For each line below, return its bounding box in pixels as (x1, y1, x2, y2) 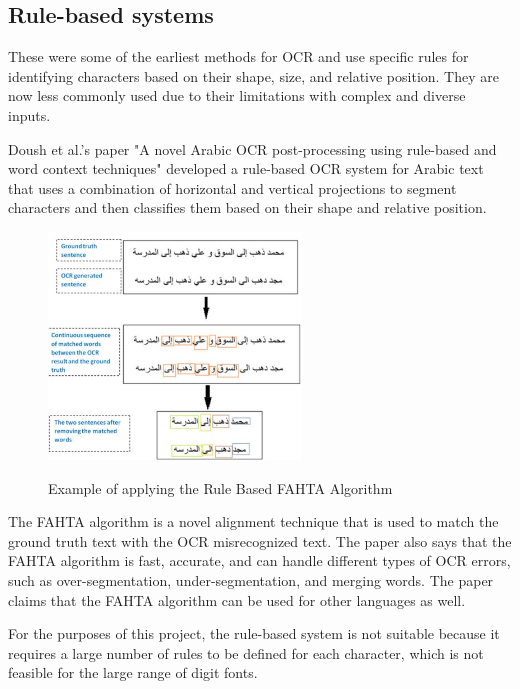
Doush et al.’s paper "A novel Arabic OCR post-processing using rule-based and (8, 138, 497, 159)
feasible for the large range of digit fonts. (8, 662, 258, 683)
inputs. (8, 104, 51, 125)
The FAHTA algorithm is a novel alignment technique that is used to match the (8, 511, 499, 532)
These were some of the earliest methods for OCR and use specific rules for (8, 46, 469, 67)
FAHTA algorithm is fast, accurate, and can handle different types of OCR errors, (8, 550, 511, 571)
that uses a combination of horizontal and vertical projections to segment (8, 177, 457, 198)
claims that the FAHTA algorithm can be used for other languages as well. (8, 589, 466, 610)
